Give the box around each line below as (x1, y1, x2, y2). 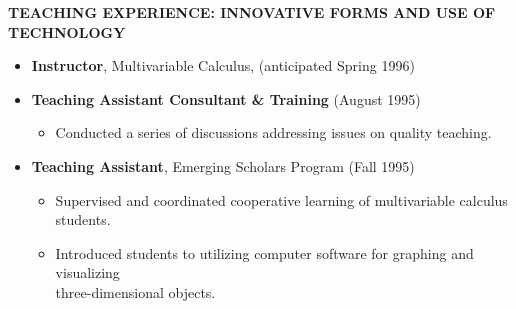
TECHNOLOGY (8, 21, 126, 42)
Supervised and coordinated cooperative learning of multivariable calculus (55, 189, 508, 210)
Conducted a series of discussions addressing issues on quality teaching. (55, 122, 492, 143)
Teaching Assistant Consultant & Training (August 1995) (31, 88, 421, 109)
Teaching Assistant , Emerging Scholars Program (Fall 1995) (31, 155, 415, 176)
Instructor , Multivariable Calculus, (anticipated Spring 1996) (31, 55, 415, 76)
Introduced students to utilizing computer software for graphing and (55, 242, 474, 263)
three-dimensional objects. (55, 281, 216, 302)
